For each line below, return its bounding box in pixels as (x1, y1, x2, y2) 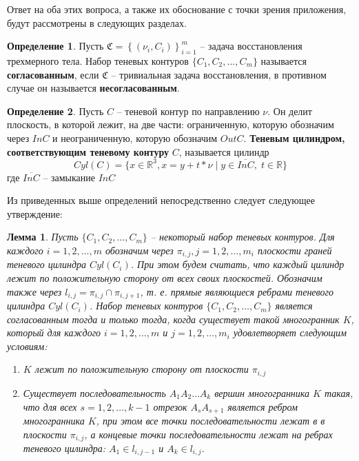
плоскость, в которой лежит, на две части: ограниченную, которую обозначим (7, 117, 334, 132)
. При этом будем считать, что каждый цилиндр (130, 257, 345, 272)
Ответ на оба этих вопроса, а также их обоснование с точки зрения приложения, (7, 2, 347, 16)
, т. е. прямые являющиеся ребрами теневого (140, 284, 334, 298)
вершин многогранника (214, 385, 309, 400)
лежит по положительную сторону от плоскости (34, 362, 249, 376)
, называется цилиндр (178, 144, 269, 158)
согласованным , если (7, 67, 99, 81)
